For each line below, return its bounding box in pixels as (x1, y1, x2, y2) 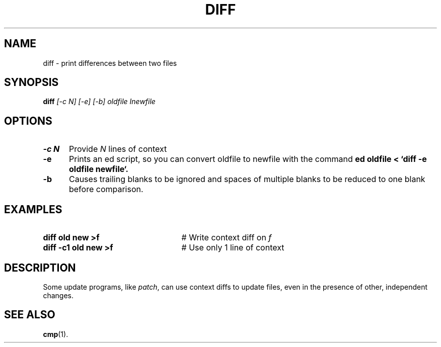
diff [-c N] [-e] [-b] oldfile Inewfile (43, 97, 156, 106)
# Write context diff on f (181, 232, 272, 243)
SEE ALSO (4, 308, 55, 321)
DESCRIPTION (4, 261, 76, 274)
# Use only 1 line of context (181, 242, 284, 253)
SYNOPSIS (4, 76, 59, 89)
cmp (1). (43, 329, 68, 338)
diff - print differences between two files (43, 58, 177, 67)
